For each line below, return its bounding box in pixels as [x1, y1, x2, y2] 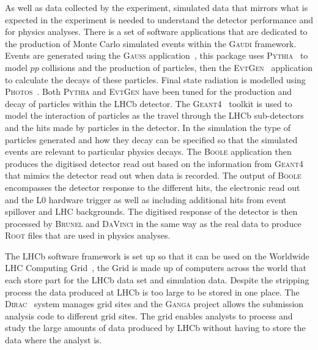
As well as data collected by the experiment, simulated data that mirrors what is [5, 1, 308, 13]
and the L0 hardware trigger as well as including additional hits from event [5, 193, 287, 206]
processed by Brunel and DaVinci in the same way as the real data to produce [5, 217, 301, 229]
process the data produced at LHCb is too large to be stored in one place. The [5, 285, 300, 298]
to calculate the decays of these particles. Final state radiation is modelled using [5, 73, 306, 86]
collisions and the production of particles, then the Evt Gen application [42, 61, 313, 73]
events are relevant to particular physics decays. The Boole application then [5, 145, 292, 158]
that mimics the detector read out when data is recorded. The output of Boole [5, 169, 301, 182]
